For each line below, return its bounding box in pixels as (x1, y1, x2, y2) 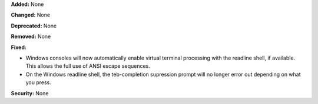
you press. (25, 79, 51, 86)
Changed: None (11, 12, 50, 19)
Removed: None (11, 33, 51, 40)
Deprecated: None (11, 22, 57, 29)
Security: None (11, 89, 49, 96)
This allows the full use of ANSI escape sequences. (25, 63, 150, 70)
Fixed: (11, 44, 26, 51)
